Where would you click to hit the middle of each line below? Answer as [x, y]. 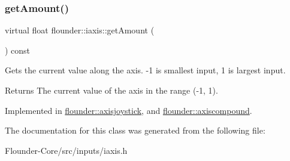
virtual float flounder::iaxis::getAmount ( [80, 30]
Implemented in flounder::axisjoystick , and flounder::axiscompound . [129, 110]
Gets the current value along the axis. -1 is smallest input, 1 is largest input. [145, 70]
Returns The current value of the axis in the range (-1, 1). [111, 90]
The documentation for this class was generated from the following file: [135, 130]
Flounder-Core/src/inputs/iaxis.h [66, 150]
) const [18, 50]
